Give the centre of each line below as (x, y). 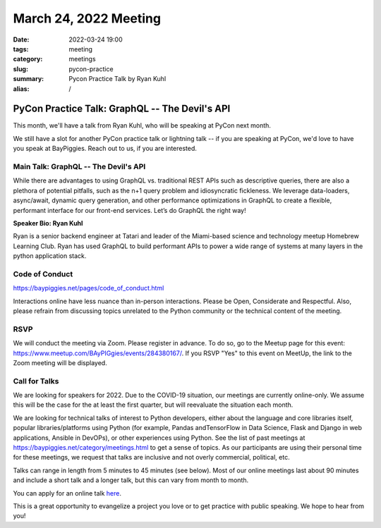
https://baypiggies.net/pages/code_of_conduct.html (89, 288)
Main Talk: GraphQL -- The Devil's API (79, 166)
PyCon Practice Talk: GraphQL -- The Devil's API (122, 109)
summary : (29, 79)
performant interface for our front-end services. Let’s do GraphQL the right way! (129, 210)
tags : (21, 49)
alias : (21, 89)
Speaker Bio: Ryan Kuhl (48, 223)
